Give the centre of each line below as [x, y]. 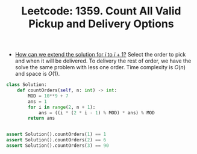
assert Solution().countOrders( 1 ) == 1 [56, 134]
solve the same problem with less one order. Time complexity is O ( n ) [100, 67]
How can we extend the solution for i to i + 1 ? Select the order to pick [100, 55]
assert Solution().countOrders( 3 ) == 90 [58, 146]
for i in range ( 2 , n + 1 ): [62, 107]
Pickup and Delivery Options [101, 24]
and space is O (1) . [37, 74]
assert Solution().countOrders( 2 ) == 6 [56, 140]
